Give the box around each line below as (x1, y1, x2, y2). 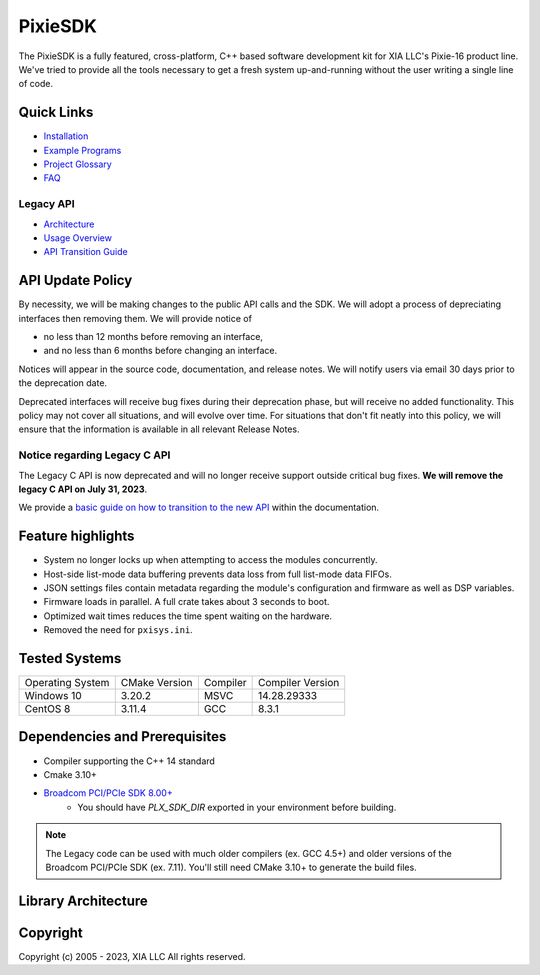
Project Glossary (43, 158, 112, 170)
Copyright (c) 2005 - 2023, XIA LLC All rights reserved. (18, 950, 246, 962)
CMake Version (120, 676, 193, 690)
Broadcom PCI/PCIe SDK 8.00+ (43, 787, 174, 799)
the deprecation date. (18, 377, 108, 389)
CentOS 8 (24, 702, 71, 716)
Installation (43, 130, 89, 142)
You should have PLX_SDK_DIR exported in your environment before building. (77, 801, 397, 813)
